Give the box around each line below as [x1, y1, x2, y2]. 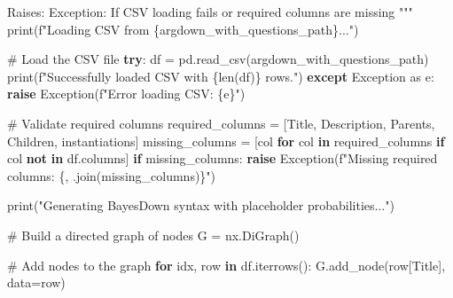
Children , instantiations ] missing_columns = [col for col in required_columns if [7, 131, 445, 150]
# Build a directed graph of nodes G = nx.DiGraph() [7, 225, 300, 244]
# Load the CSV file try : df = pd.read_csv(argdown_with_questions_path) [7, 50, 429, 68]
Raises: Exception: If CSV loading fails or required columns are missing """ [7, 3, 413, 20]
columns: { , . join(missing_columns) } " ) [7, 166, 216, 184]
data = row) [7, 273, 66, 292]
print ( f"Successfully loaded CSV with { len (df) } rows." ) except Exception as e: [7, 67, 434, 85]
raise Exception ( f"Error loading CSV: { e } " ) [7, 84, 246, 103]
